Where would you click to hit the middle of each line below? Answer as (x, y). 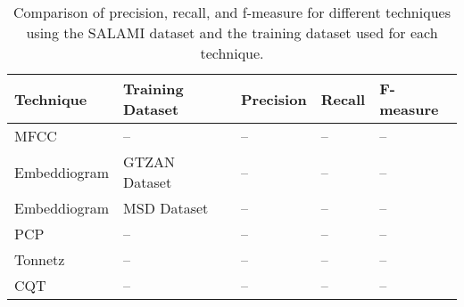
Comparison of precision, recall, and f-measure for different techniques (232, 12)
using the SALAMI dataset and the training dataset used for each (232, 32)
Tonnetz (40, 259)
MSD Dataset (166, 208)
